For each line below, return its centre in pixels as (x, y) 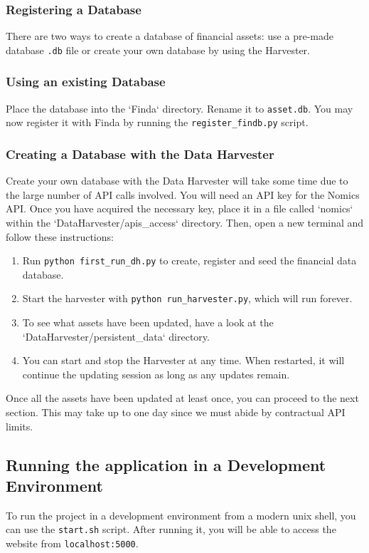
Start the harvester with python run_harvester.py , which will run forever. (187, 298)
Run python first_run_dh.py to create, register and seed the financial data (189, 260)
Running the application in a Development (166, 464)
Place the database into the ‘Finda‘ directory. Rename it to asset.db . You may (180, 108)
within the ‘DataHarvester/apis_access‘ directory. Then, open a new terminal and (185, 222)
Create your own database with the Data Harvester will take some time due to (177, 181)
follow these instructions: (60, 236)
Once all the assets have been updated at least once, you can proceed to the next (182, 398)
